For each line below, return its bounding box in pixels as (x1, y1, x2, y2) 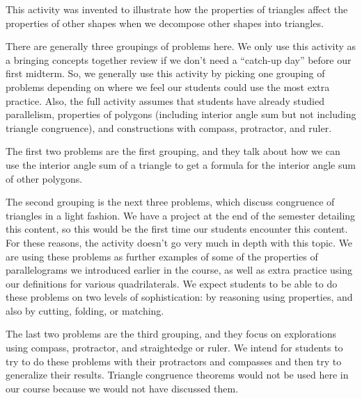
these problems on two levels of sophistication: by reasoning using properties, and (6, 290, 353, 304)
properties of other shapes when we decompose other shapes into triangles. (6, 15, 324, 30)
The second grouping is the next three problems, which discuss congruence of (6, 194, 335, 209)
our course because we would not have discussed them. (6, 381, 239, 395)
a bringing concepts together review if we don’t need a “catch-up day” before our (6, 52, 352, 67)
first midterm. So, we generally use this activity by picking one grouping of (6, 66, 325, 81)
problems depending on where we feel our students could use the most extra (6, 79, 330, 94)
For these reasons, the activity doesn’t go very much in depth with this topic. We (6, 235, 353, 249)
